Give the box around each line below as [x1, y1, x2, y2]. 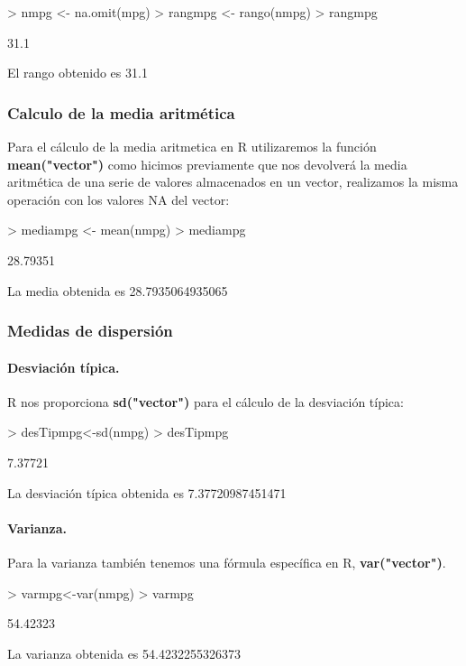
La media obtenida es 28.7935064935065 [7, 281, 228, 300]
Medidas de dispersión [7, 319, 173, 342]
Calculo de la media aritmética [7, 101, 235, 124]
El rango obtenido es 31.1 [7, 63, 148, 82]
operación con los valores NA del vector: [7, 190, 230, 208]
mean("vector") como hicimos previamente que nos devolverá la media [7, 154, 407, 173]
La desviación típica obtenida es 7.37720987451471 [7, 483, 287, 502]
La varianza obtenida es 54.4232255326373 [7, 643, 241, 662]
